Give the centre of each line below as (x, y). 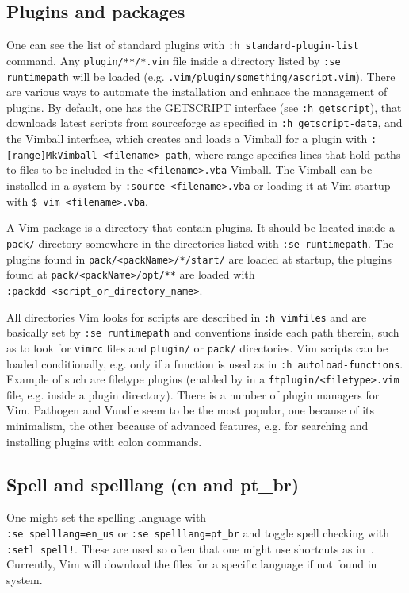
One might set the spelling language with (107, 517)
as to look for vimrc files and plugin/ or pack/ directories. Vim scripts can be (197, 347)
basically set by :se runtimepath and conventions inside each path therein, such (203, 332)
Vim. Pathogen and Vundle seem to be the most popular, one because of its (191, 410)
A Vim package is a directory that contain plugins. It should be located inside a (201, 227)
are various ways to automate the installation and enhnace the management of (197, 92)
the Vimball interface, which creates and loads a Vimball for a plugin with (187, 139)
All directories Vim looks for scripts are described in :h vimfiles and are (187, 316)
